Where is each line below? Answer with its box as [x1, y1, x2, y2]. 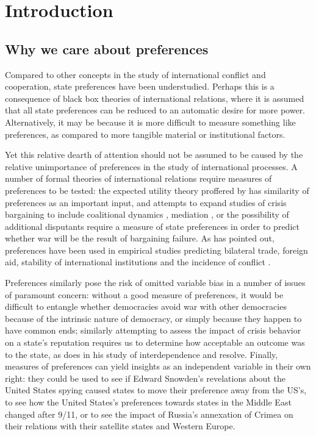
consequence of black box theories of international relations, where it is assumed [5, 91, 304, 104]
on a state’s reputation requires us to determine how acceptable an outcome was [5, 336, 305, 349]
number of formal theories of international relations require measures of [5, 172, 272, 185]
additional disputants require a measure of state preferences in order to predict [5, 220, 300, 232]
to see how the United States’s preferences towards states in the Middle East [5, 396, 292, 409]
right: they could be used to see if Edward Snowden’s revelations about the [5, 371, 285, 384]
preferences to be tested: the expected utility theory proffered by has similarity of [5, 184, 309, 196]
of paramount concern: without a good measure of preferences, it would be [5, 288, 284, 301]
